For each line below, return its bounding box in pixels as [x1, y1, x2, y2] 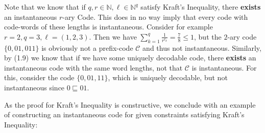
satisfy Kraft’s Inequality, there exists [140, 2, 261, 12]
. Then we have [89, 31, 137, 42]
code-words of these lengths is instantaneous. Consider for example [4, 21, 213, 32]
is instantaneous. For [191, 62, 257, 73]
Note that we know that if [4, 2, 86, 12]
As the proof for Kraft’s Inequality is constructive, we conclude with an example [4, 99, 256, 110]
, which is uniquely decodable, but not [108, 72, 228, 83]
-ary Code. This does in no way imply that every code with [62, 11, 248, 22]
